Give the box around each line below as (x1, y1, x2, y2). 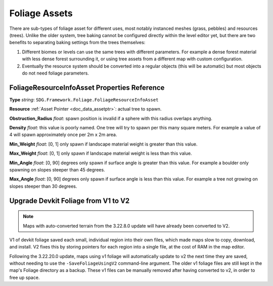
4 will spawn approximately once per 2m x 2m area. (9, 132, 117, 138)
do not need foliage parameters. (22, 70, 89, 76)
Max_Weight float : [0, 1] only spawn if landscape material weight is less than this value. (9, 150, 192, 157)
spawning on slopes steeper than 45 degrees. (9, 166, 106, 172)
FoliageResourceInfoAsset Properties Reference (9, 83, 165, 92)
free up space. (9, 274, 40, 280)
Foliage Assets (9, 8, 73, 19)
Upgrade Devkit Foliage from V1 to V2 (9, 196, 130, 205)
